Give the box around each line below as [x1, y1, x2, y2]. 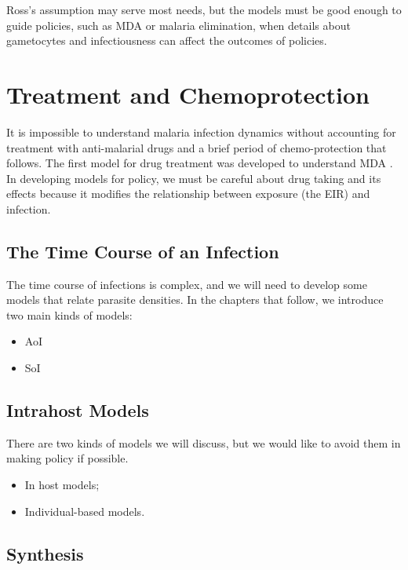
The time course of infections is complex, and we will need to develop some [6, 276, 367, 292]
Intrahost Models [6, 398, 149, 422]
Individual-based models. [24, 502, 145, 519]
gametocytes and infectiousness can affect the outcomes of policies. [6, 32, 327, 49]
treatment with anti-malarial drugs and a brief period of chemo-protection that [6, 139, 387, 155]
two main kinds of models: [6, 306, 133, 323]
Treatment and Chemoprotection [6, 78, 370, 110]
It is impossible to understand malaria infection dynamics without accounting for [6, 123, 396, 140]
